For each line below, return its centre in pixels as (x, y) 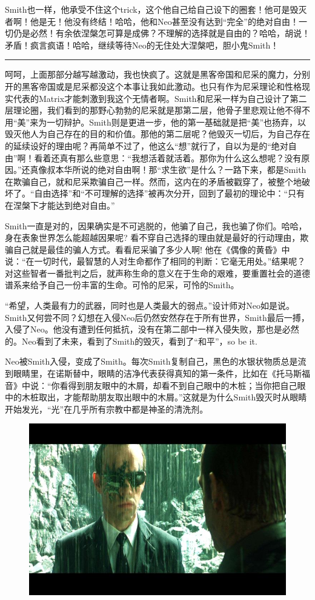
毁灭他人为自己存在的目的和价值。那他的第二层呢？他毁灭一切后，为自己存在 (157, 134)
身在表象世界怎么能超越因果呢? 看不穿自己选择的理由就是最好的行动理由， (153, 238)
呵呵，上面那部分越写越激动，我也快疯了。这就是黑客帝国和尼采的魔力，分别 (157, 74)
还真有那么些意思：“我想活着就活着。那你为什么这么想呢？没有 (176, 157)
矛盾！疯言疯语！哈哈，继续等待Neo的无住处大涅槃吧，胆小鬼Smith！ (142, 45)
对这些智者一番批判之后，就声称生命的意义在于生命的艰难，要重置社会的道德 (157, 273)
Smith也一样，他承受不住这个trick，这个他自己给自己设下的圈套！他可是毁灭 (156, 9)
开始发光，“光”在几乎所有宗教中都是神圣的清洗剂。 (107, 409)
